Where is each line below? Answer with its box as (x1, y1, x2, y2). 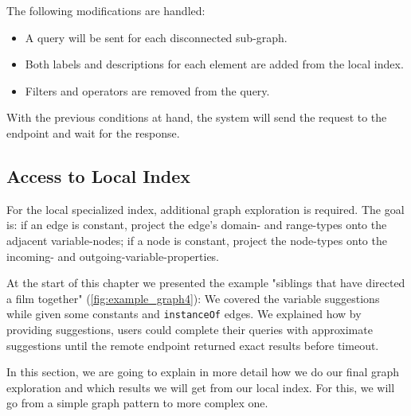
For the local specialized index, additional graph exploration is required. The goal (6, 200, 405, 217)
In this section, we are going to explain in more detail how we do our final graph (6, 364, 400, 380)
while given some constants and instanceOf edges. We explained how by (6, 305, 362, 322)
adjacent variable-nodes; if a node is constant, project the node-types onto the (6, 231, 387, 248)
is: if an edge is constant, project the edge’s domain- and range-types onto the (6, 216, 387, 233)
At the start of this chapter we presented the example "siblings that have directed (6, 274, 405, 291)
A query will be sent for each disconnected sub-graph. (25, 29, 288, 45)
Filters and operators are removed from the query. (25, 82, 270, 99)
